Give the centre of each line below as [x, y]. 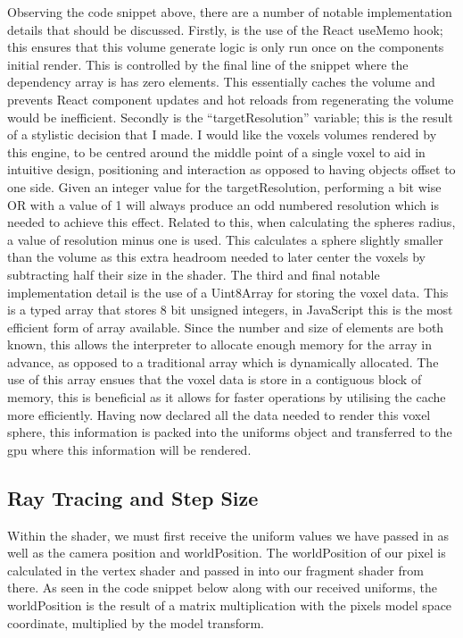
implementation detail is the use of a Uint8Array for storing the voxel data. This [228, 292]
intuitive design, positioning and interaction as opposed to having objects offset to [231, 169]
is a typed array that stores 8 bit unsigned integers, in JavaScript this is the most [230, 310]
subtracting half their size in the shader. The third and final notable [194, 274]
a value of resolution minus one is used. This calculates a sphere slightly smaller [225, 239]
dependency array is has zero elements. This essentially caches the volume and [221, 82]
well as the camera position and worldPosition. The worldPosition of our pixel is [227, 553]
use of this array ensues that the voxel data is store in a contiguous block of [215, 379]
